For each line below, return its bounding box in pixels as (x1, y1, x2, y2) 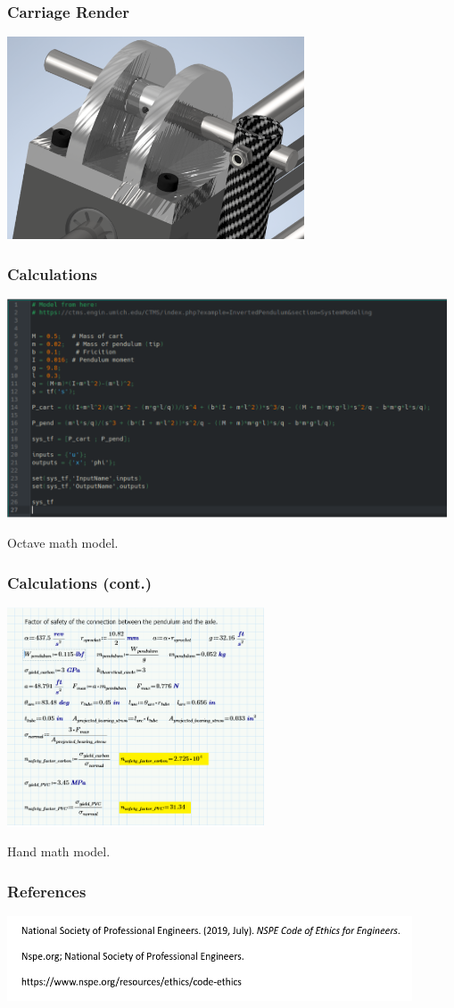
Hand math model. (7, 842, 111, 861)
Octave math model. (7, 533, 119, 552)
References (7, 880, 87, 902)
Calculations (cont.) (7, 571, 153, 593)
